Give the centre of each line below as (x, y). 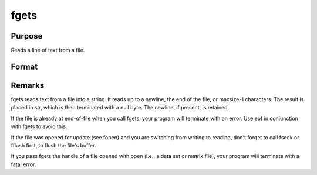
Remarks (28, 85)
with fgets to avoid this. (39, 126)
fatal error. (23, 164)
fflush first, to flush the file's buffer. (53, 145)
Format (24, 66)
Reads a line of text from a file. (48, 50)
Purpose (27, 36)
